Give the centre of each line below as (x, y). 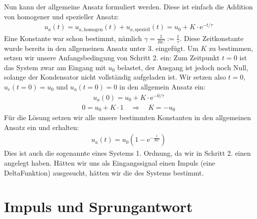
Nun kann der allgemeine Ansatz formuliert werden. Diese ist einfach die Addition (128, 6)
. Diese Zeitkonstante (212, 38)
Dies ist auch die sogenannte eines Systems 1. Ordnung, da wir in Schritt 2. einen (128, 153)
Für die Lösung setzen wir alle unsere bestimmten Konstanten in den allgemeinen (128, 117)
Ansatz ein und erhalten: (42, 127)
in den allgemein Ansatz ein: (163, 86)
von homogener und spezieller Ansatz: (62, 16)
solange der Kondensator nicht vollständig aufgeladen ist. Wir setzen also (115, 77)
